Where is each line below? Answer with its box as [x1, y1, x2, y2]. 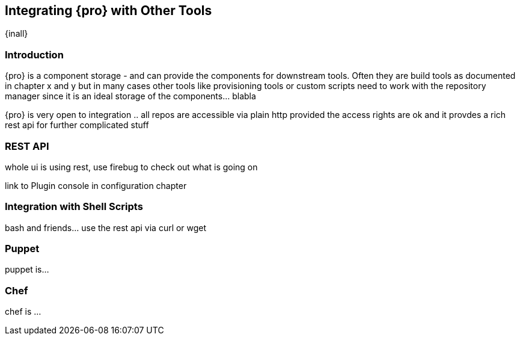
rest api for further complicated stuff [5, 120, 149, 131]
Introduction [5, 48, 64, 61]
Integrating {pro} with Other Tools [5, 3, 212, 18]
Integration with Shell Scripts [5, 200, 143, 213]
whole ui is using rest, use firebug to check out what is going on [5, 161, 258, 172]
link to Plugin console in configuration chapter [5, 180, 187, 191]
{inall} [5, 28, 28, 39]
